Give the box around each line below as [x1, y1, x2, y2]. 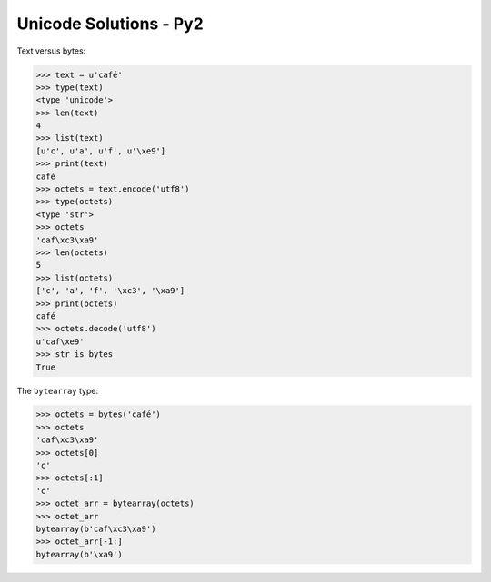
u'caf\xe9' [35, 336, 85, 347]
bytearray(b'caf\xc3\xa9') [35, 524, 156, 534]
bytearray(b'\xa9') [35, 549, 123, 559]
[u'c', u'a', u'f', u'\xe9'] [35, 145, 166, 156]
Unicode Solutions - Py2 [16, 14, 204, 34]
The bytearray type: [16, 385, 99, 396]
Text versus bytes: [16, 45, 86, 56]
